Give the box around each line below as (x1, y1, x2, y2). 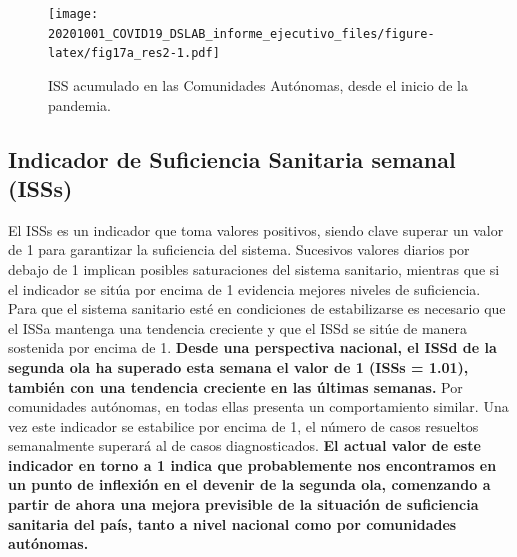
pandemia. (48, 94, 112, 115)
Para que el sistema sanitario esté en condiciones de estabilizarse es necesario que (8, 298, 506, 319)
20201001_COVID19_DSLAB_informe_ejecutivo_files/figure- (48, 26, 435, 41)
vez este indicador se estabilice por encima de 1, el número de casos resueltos (8, 415, 479, 436)
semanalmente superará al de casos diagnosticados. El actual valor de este (8, 435, 481, 456)
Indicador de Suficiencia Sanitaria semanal (8, 143, 456, 174)
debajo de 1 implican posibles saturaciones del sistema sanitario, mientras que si (8, 258, 500, 279)
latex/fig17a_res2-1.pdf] (48, 46, 220, 61)
